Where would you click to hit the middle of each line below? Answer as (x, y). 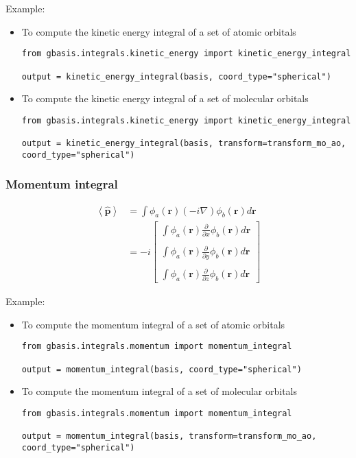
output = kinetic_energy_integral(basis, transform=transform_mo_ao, (184, 144)
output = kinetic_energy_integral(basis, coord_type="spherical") (176, 76)
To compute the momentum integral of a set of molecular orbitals (159, 391)
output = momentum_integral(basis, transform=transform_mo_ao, (169, 436)
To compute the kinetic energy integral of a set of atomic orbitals (159, 31)
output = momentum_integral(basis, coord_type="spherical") (162, 369)
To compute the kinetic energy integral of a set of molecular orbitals (165, 98)
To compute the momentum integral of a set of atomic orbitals (153, 324)
